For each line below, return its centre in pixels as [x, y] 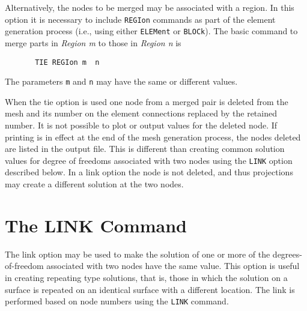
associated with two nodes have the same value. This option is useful [173, 266]
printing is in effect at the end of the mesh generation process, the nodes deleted [153, 137]
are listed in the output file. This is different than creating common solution [145, 149]
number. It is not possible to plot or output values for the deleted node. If [141, 125]
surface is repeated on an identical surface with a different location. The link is [150, 289]
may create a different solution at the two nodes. [94, 184]
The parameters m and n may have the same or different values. [121, 81]
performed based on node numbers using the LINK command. [117, 301]
